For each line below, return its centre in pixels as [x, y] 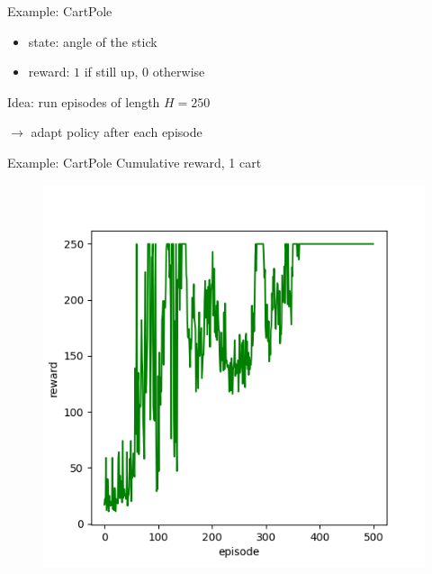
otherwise [179, 72]
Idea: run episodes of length [84, 101]
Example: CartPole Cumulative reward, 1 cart [135, 162]
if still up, [111, 72]
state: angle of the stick [93, 41]
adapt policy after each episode [117, 132]
